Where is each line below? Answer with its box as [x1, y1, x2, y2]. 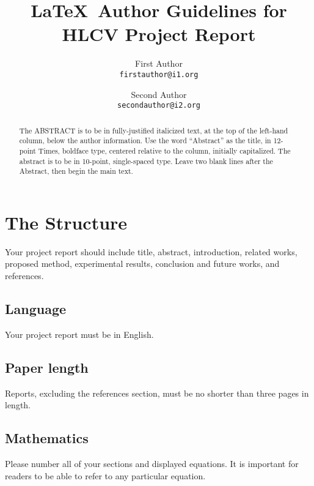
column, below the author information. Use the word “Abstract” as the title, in [19, 135, 271, 146]
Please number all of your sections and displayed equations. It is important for [5, 457, 299, 469]
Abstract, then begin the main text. [19, 166, 133, 176]
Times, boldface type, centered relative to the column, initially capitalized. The [38, 145, 291, 155]
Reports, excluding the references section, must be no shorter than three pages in [5, 386, 309, 399]
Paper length [5, 357, 89, 376]
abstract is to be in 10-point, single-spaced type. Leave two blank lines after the [19, 155, 273, 166]
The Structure [5, 209, 128, 234]
